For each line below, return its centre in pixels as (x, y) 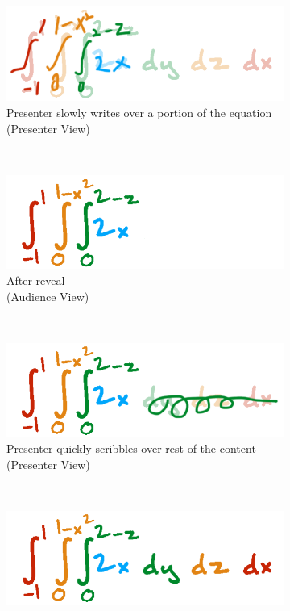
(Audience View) (48, 296)
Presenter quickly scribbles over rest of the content (131, 448)
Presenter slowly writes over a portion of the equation (139, 112)
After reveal (36, 280)
